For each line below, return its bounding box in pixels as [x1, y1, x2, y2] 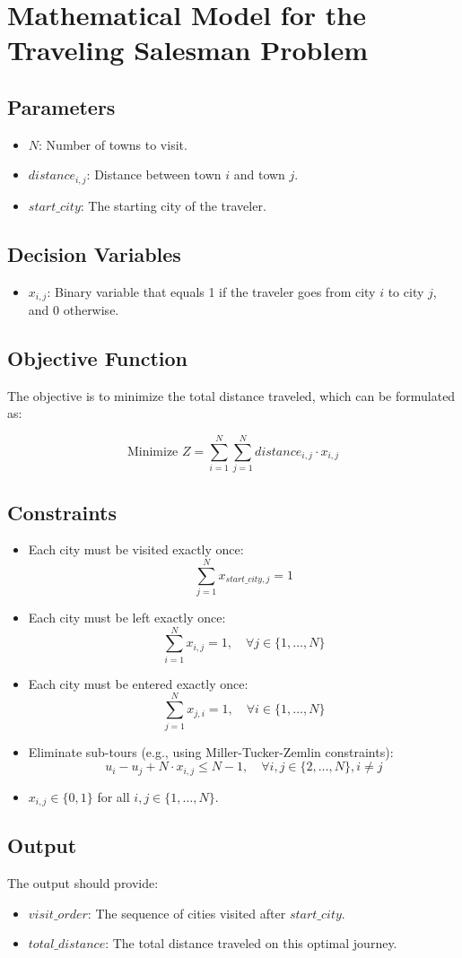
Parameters [7, 92, 116, 120]
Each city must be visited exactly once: [28, 540, 244, 559]
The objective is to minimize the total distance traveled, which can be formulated [7, 386, 456, 405]
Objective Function [7, 344, 188, 372]
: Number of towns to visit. [39, 135, 187, 153]
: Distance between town [86, 165, 222, 184]
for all [97, 787, 130, 806]
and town [233, 165, 285, 184]
